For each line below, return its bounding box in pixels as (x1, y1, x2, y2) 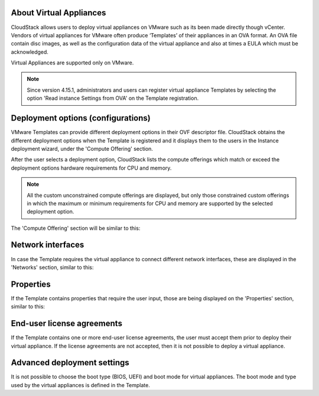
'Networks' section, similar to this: (11, 264, 94, 271)
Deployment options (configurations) (11, 113, 151, 124)
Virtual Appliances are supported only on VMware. (11, 59, 134, 66)
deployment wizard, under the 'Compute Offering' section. (11, 145, 154, 152)
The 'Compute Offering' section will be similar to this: (11, 225, 141, 232)
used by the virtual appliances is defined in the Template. (11, 381, 150, 388)
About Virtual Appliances (11, 8, 106, 18)
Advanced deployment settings (11, 358, 129, 368)
